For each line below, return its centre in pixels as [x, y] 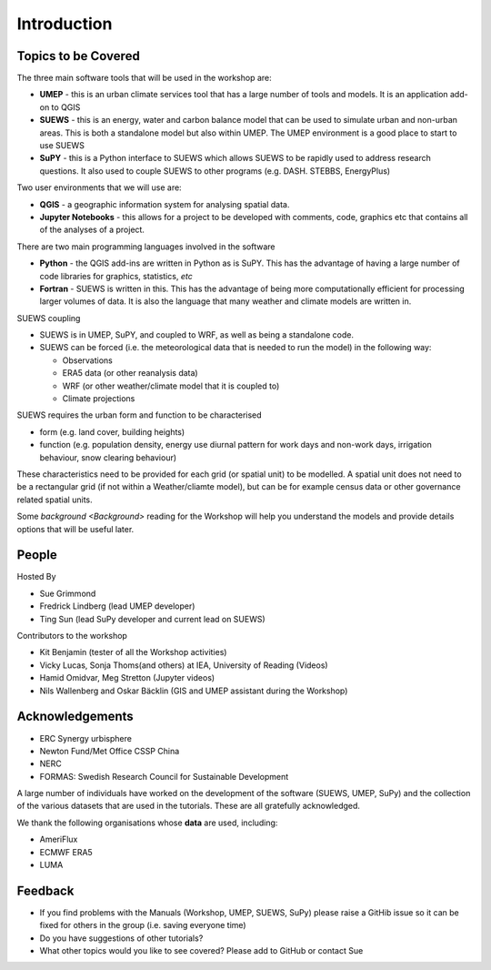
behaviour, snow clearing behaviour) [108, 457]
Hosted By [36, 577]
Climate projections [99, 399]
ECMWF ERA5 [66, 852]
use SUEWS [62, 146]
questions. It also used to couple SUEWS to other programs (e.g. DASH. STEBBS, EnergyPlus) [215, 171]
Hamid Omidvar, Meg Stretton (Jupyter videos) [127, 678]
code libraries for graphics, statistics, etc [116, 276]
